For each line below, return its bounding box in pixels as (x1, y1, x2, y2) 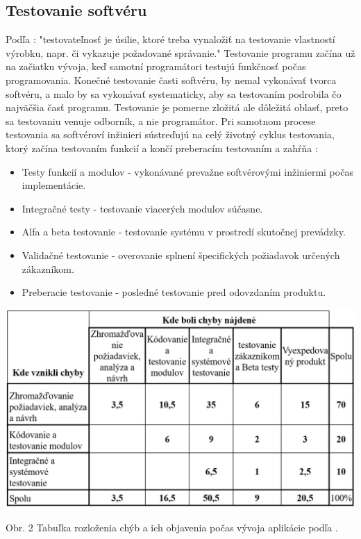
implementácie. (22, 178, 86, 192)
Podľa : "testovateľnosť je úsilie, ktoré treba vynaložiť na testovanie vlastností (6, 32, 335, 47)
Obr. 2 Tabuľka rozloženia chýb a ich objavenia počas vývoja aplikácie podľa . (6, 520, 338, 534)
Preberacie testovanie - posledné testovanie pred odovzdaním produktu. (22, 285, 326, 299)
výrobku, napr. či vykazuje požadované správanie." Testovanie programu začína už (6, 45, 355, 60)
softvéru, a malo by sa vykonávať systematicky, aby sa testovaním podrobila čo (6, 86, 342, 101)
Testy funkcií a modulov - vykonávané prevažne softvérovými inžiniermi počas (22, 164, 353, 179)
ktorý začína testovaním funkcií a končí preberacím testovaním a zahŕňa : (6, 140, 318, 155)
